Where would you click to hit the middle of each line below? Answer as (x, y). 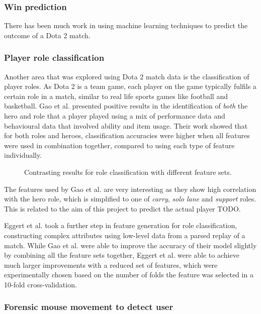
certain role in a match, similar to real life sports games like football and (116, 96)
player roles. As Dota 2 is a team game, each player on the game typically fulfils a (130, 86)
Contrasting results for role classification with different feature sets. (128, 172)
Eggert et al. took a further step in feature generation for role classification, (121, 225)
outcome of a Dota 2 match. (47, 35)
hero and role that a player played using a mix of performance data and (115, 116)
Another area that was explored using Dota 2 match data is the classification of (127, 76)
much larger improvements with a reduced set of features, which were (111, 265)
